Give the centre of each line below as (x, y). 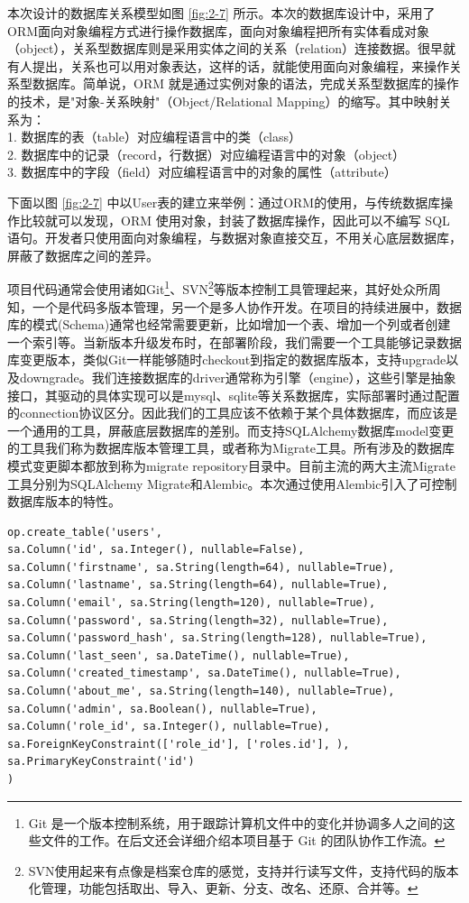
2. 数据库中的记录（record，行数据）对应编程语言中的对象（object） (207, 154)
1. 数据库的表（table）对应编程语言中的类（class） (155, 137)
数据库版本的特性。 (64, 501)
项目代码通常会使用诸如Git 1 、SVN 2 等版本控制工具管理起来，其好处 (205, 287)
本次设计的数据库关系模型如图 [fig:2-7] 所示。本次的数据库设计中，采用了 (221, 13)
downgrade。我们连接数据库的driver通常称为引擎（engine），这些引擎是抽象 (238, 377)
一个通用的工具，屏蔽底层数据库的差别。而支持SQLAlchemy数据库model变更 (231, 430)
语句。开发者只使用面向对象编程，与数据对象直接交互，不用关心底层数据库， (234, 238)
